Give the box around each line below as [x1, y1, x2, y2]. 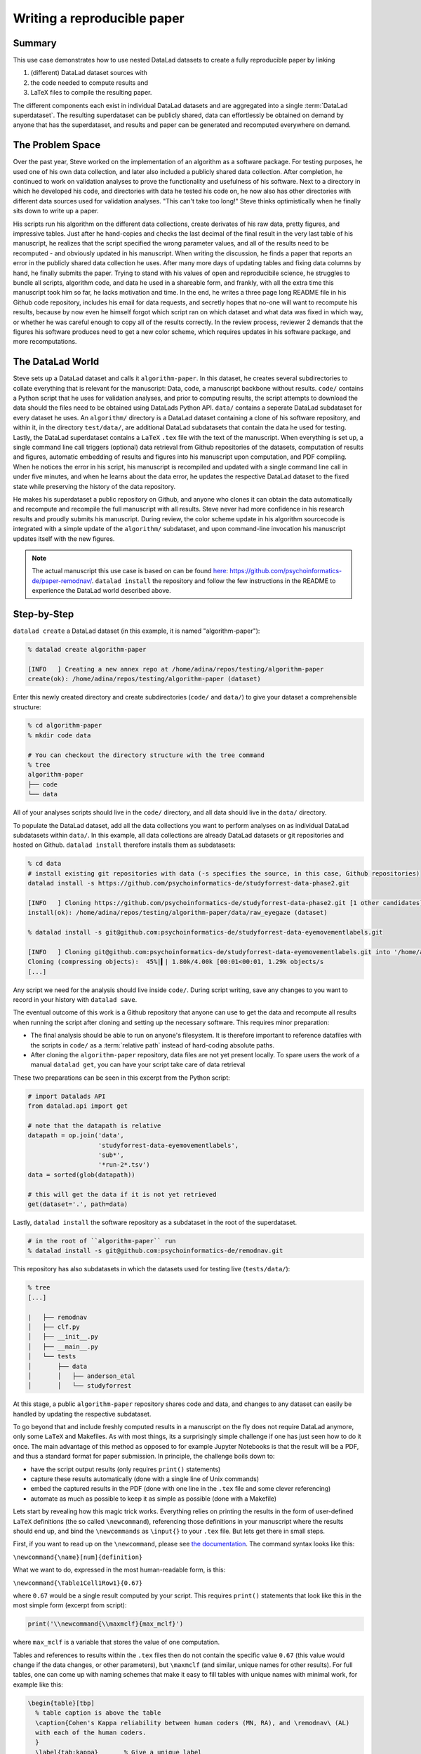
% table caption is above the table [35, 1709, 161, 1717]
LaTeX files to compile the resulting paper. [30, 88, 152, 97]
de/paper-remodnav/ [32, 576, 93, 585]
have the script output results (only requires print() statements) [30, 1465, 221, 1473]
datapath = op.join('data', [27, 1132, 124, 1139]
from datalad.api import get [27, 1102, 128, 1110]
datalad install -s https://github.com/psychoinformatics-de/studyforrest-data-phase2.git [27, 879, 350, 888]
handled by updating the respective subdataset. [13, 1410, 152, 1418]
